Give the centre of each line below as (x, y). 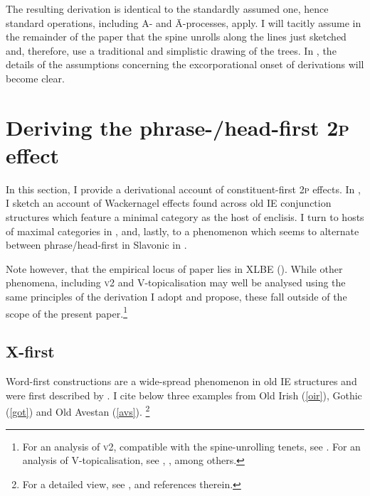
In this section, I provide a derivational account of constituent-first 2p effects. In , (183, 189)
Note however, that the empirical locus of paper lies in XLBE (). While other (174, 268)
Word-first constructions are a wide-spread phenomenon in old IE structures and (181, 381)
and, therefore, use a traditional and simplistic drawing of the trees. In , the (171, 50)
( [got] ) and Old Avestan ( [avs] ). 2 (78, 410)
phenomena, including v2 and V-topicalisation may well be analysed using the (176, 282)
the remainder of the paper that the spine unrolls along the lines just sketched (176, 37)
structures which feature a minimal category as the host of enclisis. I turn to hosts (185, 217)
